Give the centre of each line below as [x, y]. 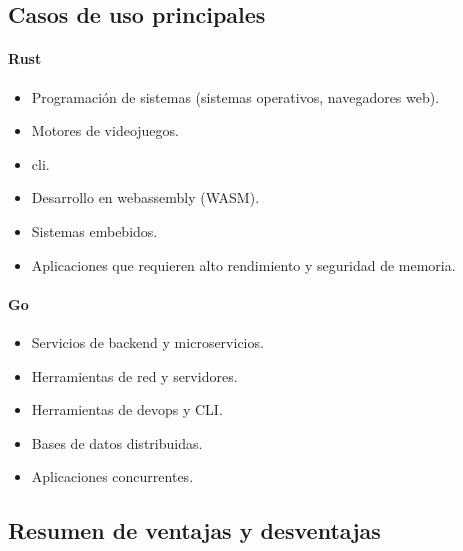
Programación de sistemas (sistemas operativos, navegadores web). [235, 96]
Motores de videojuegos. [105, 130]
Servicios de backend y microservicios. [147, 341]
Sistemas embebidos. [94, 230]
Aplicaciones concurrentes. [112, 476]
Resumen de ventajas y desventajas [194, 530]
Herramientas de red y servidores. [134, 375]
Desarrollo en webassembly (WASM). [145, 197]
